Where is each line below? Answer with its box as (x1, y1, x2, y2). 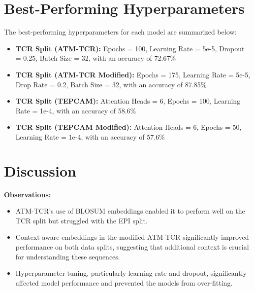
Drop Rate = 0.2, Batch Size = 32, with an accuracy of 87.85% (15, 79, 207, 89)
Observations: (4, 189, 51, 199)
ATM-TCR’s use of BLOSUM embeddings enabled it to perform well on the (15, 206, 245, 216)
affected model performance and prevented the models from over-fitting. (15, 277, 233, 288)
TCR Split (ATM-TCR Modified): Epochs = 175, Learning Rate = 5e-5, (15, 69, 251, 79)
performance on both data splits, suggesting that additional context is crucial (15, 241, 249, 252)
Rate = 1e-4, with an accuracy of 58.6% (15, 105, 136, 115)
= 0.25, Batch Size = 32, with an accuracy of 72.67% (15, 53, 176, 63)
